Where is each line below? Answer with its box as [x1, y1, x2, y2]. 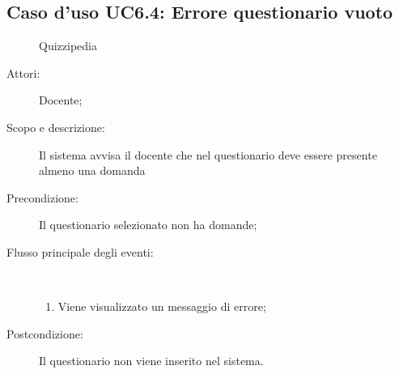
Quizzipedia [39, 37, 97, 54]
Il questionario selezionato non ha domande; [39, 216, 257, 233]
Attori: [6, 64, 40, 81]
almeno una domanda [39, 162, 146, 179]
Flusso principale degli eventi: [6, 243, 154, 260]
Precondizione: [6, 189, 79, 206]
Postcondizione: [6, 325, 83, 342]
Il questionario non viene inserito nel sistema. [39, 352, 264, 369]
